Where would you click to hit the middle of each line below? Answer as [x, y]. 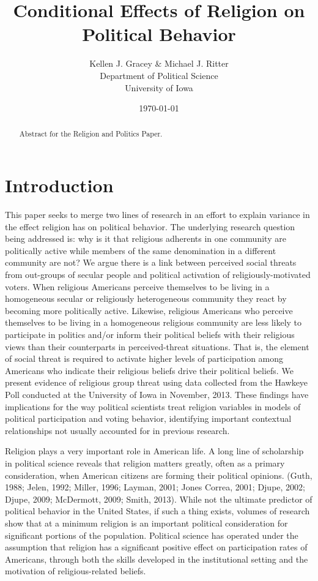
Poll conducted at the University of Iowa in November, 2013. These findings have [157, 394]
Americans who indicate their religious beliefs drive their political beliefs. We [149, 370]
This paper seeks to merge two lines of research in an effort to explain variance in [157, 215]
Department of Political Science [159, 75]
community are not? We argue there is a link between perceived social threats [151, 262]
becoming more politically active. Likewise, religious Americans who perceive [149, 310]
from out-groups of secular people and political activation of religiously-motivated [158, 275]
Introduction [59, 185]
